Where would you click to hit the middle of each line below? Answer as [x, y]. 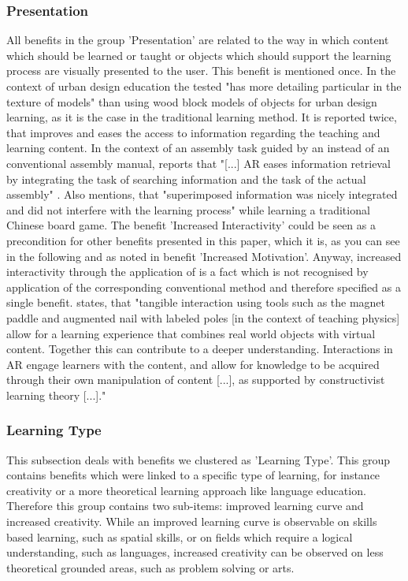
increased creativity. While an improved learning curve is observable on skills [192, 521]
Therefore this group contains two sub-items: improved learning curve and [185, 506]
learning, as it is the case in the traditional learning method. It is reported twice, [202, 117]
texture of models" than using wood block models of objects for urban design [192, 101]
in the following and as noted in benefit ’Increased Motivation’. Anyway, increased [204, 256]
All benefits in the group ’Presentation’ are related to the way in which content [198, 40]
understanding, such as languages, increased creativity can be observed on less [195, 552]
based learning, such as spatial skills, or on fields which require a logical [180, 536]
